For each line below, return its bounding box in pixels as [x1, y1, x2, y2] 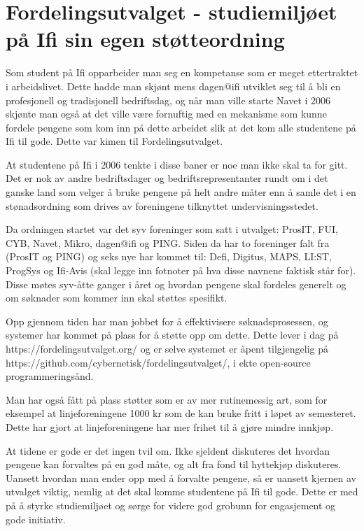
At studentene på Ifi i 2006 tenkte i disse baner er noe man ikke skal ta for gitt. [6, 157, 348, 171]
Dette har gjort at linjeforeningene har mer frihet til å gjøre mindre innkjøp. [6, 419, 334, 434]
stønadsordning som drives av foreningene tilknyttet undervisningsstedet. [6, 198, 318, 213]
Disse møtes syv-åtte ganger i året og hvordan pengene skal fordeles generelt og [6, 276, 346, 291]
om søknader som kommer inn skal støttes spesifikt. [6, 290, 227, 305]
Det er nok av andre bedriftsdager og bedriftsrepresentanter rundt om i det [6, 171, 328, 185]
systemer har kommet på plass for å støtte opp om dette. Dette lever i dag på [6, 327, 339, 342]
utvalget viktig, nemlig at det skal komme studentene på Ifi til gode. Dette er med [6, 484, 358, 499]
